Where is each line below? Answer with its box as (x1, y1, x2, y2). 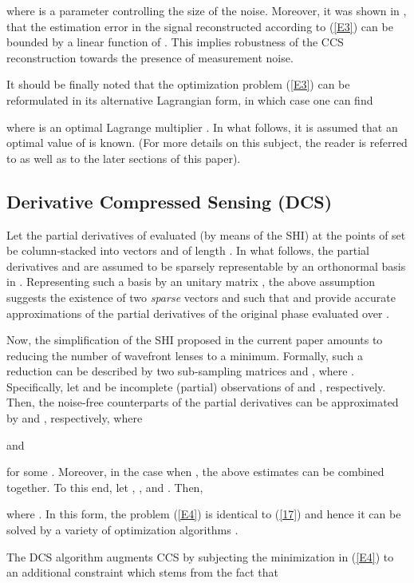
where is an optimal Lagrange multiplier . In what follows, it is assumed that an (6, 118, 398, 135)
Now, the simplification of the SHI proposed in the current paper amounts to (6, 331, 383, 348)
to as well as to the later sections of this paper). (6, 149, 241, 166)
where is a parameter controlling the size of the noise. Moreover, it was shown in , (6, 2, 407, 18)
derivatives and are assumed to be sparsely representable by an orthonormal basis (6, 257, 406, 274)
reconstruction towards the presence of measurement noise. (6, 49, 294, 65)
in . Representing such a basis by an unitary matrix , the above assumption (6, 273, 375, 290)
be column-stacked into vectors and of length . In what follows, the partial (6, 242, 369, 259)
